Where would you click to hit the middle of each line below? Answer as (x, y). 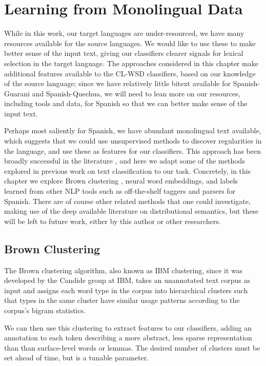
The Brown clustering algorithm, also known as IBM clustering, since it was (124, 270)
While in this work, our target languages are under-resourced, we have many (124, 33)
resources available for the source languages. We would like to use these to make (130, 43)
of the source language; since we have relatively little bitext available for (118, 83)
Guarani (17, 93)
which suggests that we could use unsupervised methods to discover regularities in (133, 141)
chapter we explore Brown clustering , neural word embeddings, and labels (121, 181)
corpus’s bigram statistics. (45, 310)
